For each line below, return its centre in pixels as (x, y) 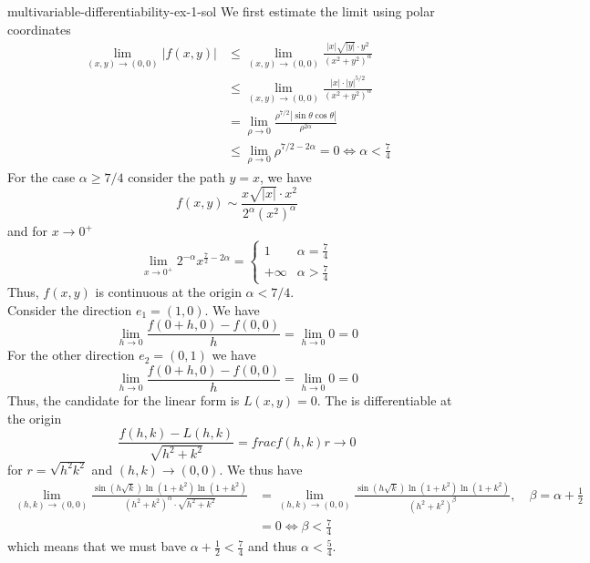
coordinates (39, 29)
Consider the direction (70, 309)
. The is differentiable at (384, 400)
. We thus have (261, 469)
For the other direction (71, 355)
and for (28, 231)
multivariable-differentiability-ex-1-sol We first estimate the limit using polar (221, 11)
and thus (273, 546)
